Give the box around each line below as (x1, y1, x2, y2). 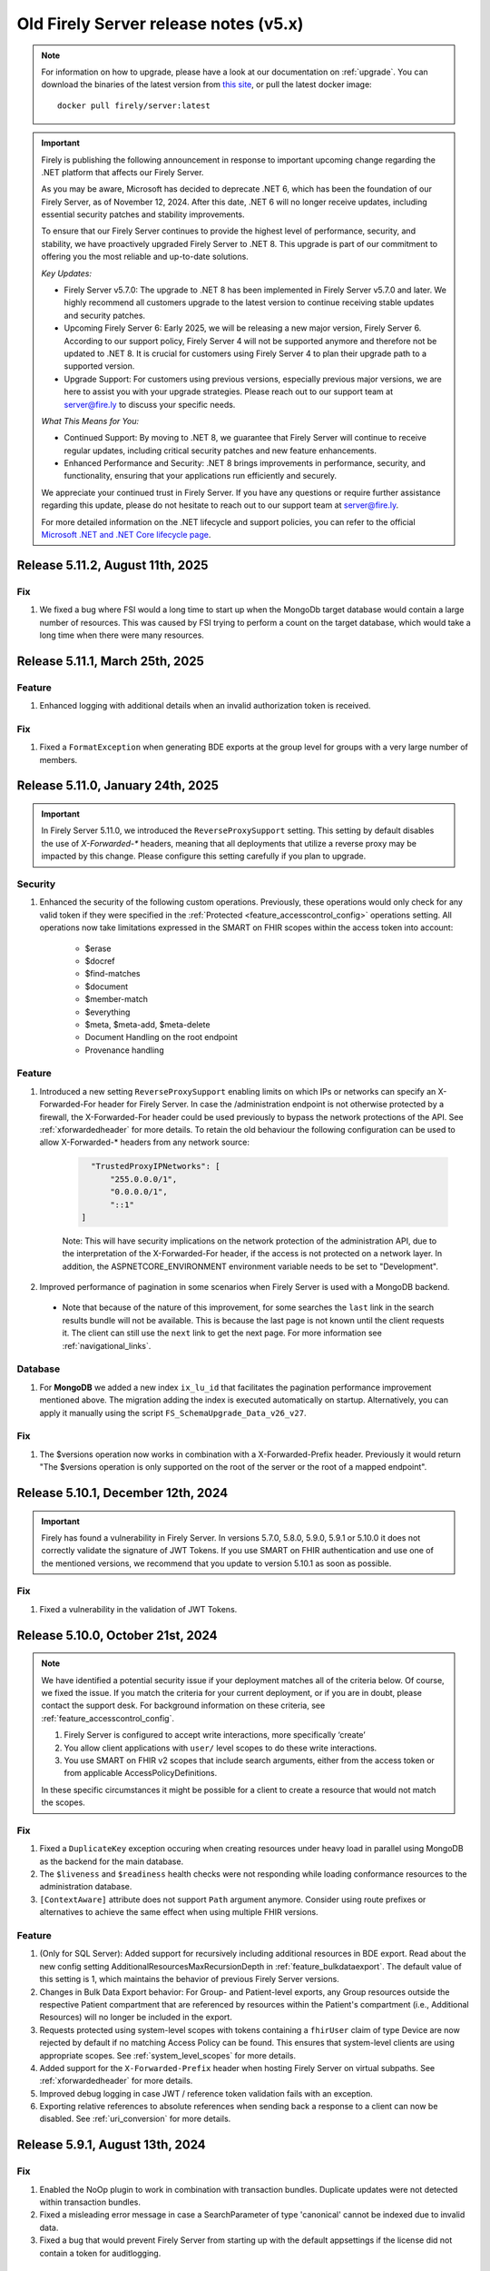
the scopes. (41, 1797, 85, 1808)
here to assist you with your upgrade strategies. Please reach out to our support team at (64, 386, 394, 397)
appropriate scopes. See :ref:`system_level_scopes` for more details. (39, 2049, 297, 2061)
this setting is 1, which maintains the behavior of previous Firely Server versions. (39, 1974, 339, 1985)
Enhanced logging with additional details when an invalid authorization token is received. (39, 700, 371, 711)
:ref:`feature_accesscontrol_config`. (41, 1712, 174, 1723)
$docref (84, 955, 115, 967)
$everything (84, 1007, 131, 1017)
